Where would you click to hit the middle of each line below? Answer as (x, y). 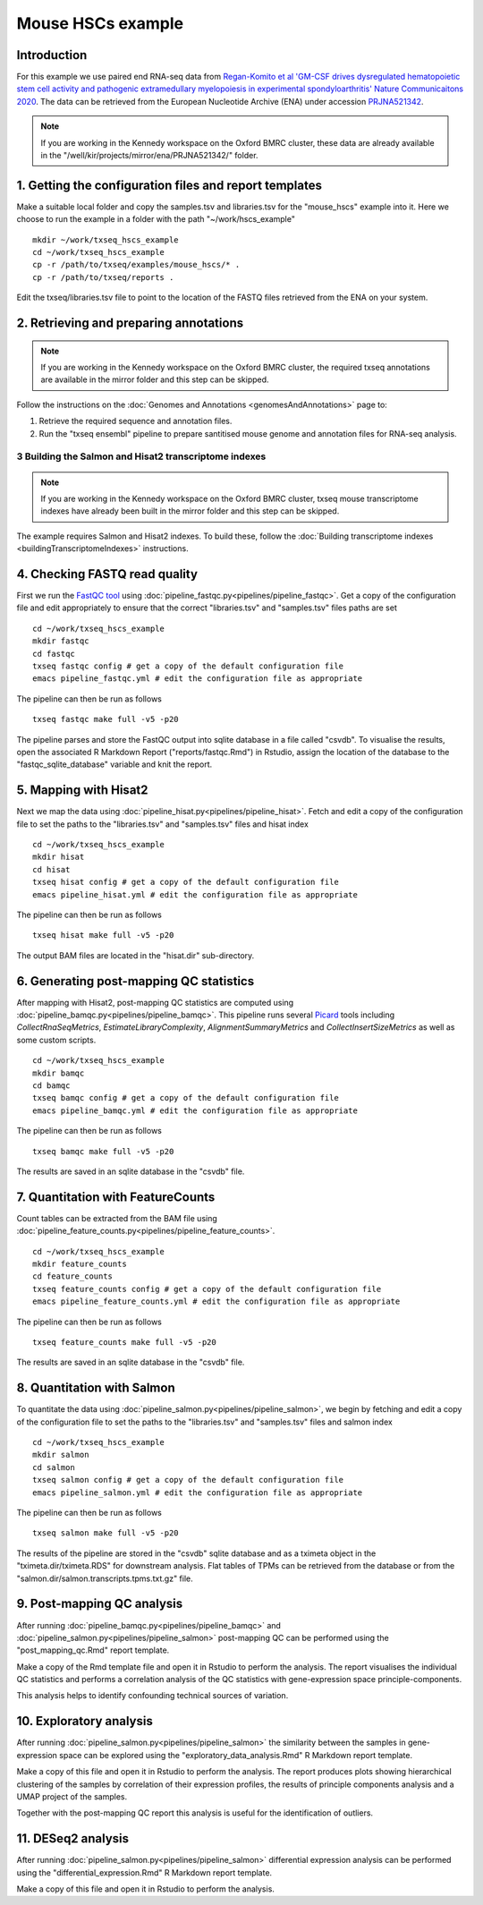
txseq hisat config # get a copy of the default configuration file (186, 882)
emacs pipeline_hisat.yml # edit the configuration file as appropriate (195, 894)
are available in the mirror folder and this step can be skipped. (155, 379)
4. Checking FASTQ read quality (107, 574)
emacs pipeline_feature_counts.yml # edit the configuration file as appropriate (216, 1301)
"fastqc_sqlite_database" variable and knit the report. (114, 764)
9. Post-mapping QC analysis (100, 1604)
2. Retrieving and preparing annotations (130, 323)
